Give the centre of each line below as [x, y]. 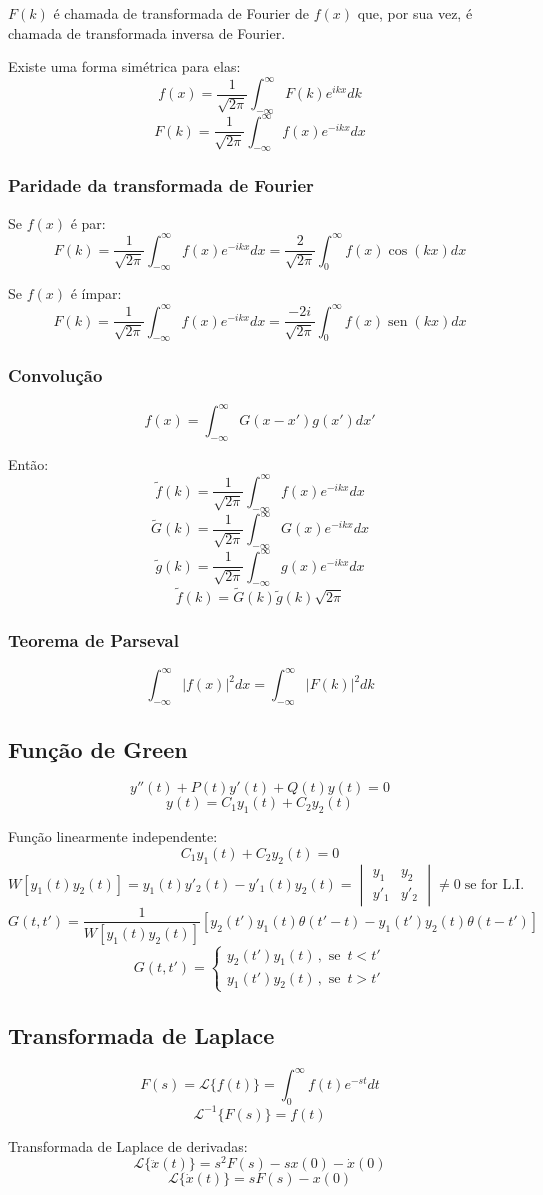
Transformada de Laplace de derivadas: [128, 1145]
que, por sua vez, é [415, 13]
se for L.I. [494, 884]
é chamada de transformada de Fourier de [181, 13]
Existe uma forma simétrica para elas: [124, 66]
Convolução [55, 375]
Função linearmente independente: [113, 836]
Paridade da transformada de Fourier [161, 185]
